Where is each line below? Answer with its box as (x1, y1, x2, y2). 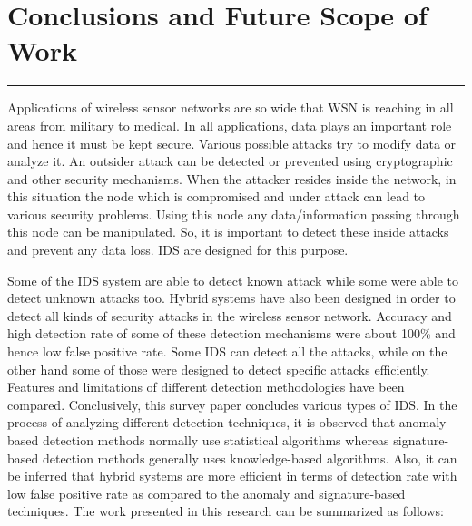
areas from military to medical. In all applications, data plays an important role (7, 115, 452, 134)
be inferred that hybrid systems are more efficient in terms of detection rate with (7, 466, 457, 485)
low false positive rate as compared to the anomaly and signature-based (7, 483, 406, 502)
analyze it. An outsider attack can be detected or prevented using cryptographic (7, 151, 453, 170)
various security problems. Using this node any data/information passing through (7, 204, 460, 223)
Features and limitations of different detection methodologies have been (7, 377, 405, 396)
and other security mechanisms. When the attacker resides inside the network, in (7, 169, 457, 188)
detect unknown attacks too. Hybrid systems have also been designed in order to (7, 288, 456, 307)
